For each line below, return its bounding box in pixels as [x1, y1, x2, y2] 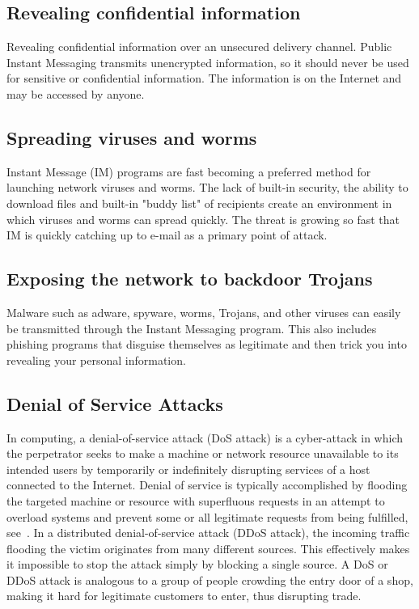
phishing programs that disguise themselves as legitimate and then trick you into [6, 336, 407, 353]
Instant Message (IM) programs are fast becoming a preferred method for [6, 163, 371, 180]
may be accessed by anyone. [6, 85, 145, 102]
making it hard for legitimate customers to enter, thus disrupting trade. [6, 587, 362, 604]
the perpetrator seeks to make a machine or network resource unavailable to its [6, 445, 399, 462]
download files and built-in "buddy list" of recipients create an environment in [6, 194, 392, 211]
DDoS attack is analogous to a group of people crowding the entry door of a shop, [6, 571, 413, 588]
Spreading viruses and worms [6, 125, 257, 150]
